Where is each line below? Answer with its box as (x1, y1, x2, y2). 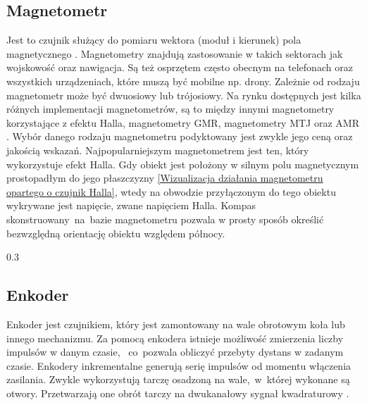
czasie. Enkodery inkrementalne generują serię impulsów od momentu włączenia (6, 358, 352, 373)
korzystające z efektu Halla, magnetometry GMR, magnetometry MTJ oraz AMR (6, 115, 359, 130)
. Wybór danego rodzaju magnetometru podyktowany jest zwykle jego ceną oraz (6, 129, 353, 144)
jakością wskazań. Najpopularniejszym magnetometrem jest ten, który (6, 142, 309, 157)
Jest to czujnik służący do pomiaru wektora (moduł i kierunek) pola (6, 32, 301, 47)
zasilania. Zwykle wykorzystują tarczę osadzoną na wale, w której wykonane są (6, 372, 350, 387)
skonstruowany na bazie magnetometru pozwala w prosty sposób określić (6, 211, 324, 226)
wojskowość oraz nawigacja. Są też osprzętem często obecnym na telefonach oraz (6, 60, 353, 75)
